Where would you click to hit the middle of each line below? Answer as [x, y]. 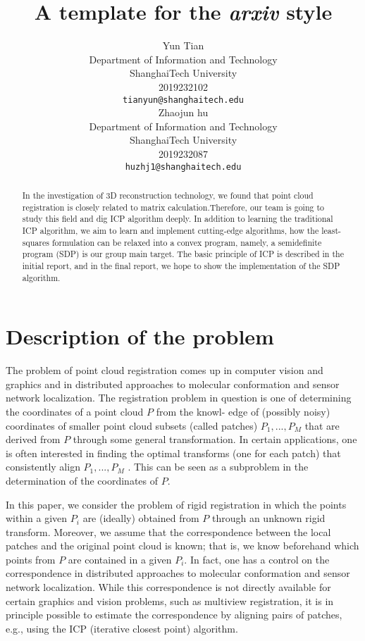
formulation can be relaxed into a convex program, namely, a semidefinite [187, 242]
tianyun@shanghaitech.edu [183, 100]
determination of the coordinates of [82, 480]
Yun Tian [183, 45]
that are [322, 425]
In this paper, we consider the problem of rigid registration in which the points [176, 504]
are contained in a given [120, 559]
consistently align [43, 467]
